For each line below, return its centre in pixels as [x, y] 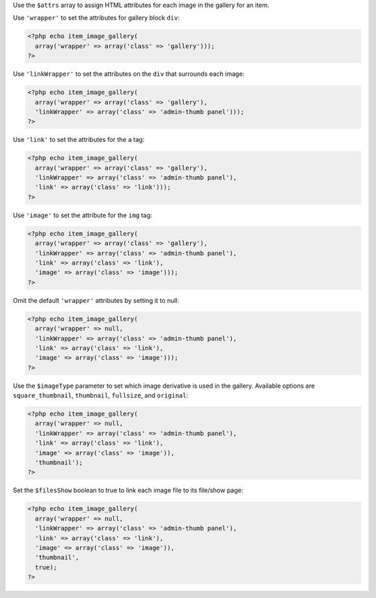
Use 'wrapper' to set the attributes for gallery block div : [96, 18]
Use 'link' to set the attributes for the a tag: [79, 140]
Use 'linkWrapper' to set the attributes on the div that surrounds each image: [129, 74]
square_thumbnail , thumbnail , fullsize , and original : [101, 395]
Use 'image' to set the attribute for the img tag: [83, 215]
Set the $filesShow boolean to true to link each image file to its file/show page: [128, 490]
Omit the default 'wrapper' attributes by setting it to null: [96, 300]
